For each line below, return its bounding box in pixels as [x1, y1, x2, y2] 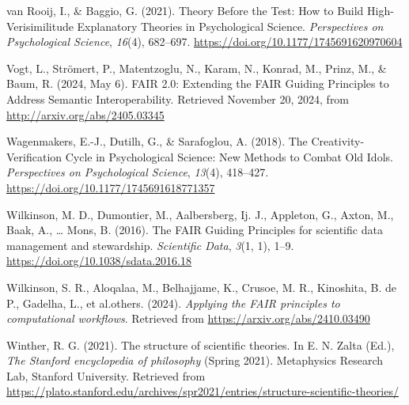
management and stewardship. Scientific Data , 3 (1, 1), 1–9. [6, 237, 294, 253]
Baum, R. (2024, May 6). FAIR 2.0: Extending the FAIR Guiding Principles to [6, 75, 389, 92]
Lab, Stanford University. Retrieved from [6, 367, 206, 384]
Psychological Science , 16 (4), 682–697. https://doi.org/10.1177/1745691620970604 [6, 33, 403, 50]
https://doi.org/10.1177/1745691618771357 [6, 179, 215, 195]
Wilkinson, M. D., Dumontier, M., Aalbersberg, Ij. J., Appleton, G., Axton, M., [6, 206, 394, 222]
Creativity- [311, 133, 365, 150]
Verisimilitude [6, 17, 74, 34]
